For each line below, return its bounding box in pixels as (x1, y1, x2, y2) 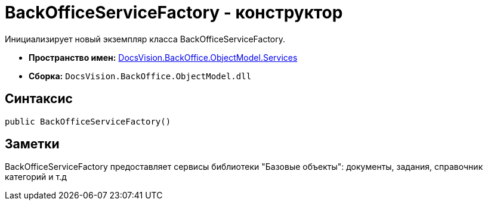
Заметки (5, 136, 60, 152)
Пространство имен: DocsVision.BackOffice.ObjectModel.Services (29, 52, 298, 63)
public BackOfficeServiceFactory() (5, 116, 171, 126)
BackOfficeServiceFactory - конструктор (5, 2, 343, 23)
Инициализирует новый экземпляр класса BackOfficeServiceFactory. (5, 33, 286, 44)
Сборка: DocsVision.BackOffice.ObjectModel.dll (29, 70, 252, 81)
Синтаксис (5, 91, 73, 107)
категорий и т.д (5, 172, 67, 182)
